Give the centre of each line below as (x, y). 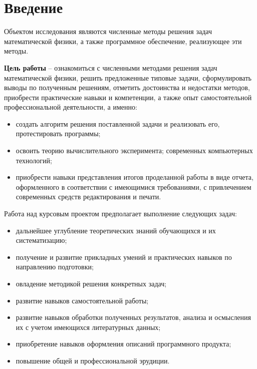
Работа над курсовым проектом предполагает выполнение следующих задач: (120, 214)
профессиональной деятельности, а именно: (71, 107)
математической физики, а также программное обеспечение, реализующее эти (123, 41)
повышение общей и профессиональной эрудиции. (93, 360)
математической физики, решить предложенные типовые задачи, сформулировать (128, 77)
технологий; (34, 160)
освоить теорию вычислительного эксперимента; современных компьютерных (134, 150)
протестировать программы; (58, 133)
